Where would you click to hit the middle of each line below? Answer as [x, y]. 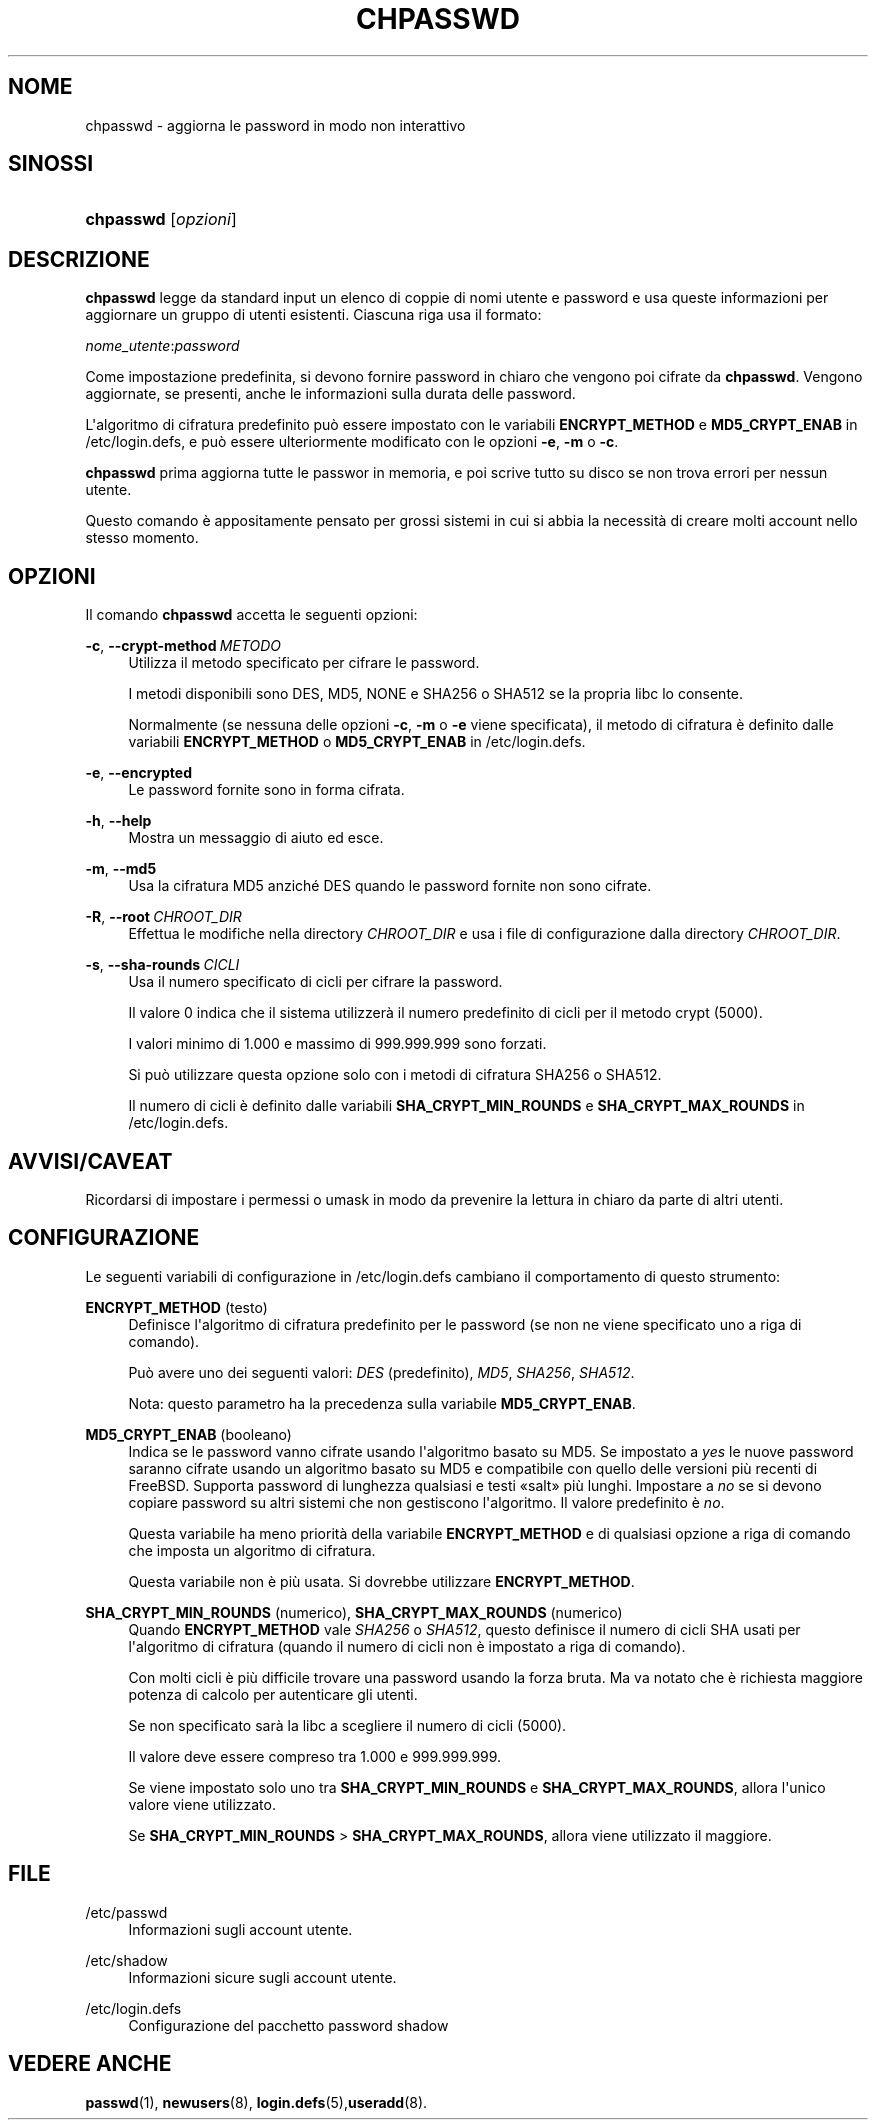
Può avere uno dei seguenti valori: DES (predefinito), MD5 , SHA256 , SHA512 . [381, 1372]
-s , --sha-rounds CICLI [162, 965]
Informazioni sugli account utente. [240, 1929]
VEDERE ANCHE [90, 2064]
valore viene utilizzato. [202, 1804]
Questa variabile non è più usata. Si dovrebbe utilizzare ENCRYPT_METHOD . [381, 1581]
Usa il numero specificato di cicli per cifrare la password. [315, 982]
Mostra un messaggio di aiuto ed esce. [256, 838]
